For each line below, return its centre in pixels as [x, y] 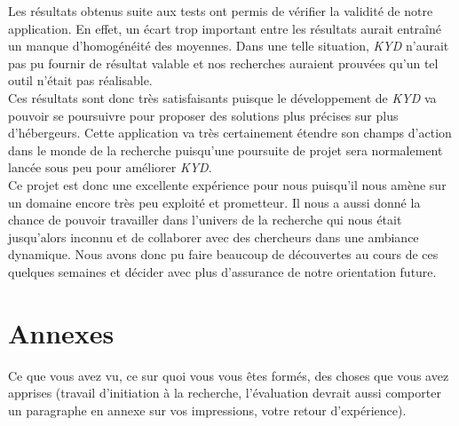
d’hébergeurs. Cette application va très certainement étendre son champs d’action [230, 133]
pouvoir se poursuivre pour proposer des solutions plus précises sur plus [203, 115]
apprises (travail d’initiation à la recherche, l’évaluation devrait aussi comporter [225, 393]
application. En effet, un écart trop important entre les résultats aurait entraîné [225, 28]
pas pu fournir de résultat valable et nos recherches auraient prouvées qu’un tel [223, 63]
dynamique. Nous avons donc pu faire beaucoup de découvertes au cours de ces [223, 254]
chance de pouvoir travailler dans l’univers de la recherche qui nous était [205, 220]
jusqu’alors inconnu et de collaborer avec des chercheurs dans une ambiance [214, 237]
